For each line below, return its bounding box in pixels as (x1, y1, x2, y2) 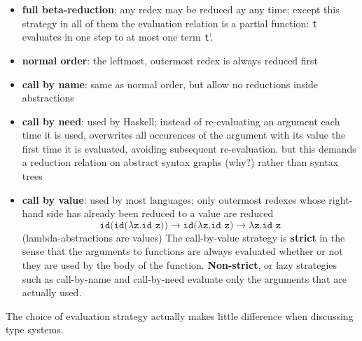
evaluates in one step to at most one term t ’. (22, 29, 214, 44)
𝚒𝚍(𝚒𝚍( (99, 220, 128, 230)
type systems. (6, 322, 64, 337)
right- (328, 192, 353, 207)
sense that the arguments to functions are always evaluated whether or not (22, 244, 343, 258)
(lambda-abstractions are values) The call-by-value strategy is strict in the (22, 230, 345, 244)
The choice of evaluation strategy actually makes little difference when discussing (6, 308, 354, 323)
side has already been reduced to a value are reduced (46, 206, 274, 221)
